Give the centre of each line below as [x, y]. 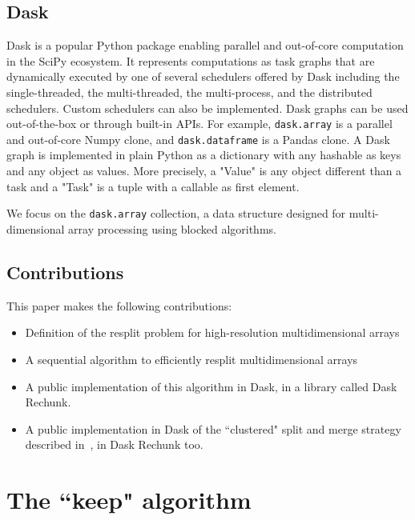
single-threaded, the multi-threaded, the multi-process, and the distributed [189, 92]
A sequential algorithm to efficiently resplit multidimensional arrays [191, 359]
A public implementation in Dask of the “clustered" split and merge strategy [213, 428]
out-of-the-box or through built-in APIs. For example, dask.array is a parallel [199, 124]
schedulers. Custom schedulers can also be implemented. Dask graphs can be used [207, 108]
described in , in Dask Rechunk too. [114, 444]
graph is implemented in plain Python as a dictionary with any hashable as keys [204, 155]
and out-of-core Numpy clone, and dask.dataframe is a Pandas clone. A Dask [198, 139]
